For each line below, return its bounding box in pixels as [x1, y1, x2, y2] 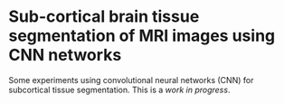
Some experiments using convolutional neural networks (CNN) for [8, 74, 254, 85]
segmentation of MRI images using [8, 25, 276, 46]
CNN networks [8, 45, 122, 65]
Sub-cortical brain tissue [8, 6, 200, 27]
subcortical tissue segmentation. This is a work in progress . [8, 84, 231, 95]
